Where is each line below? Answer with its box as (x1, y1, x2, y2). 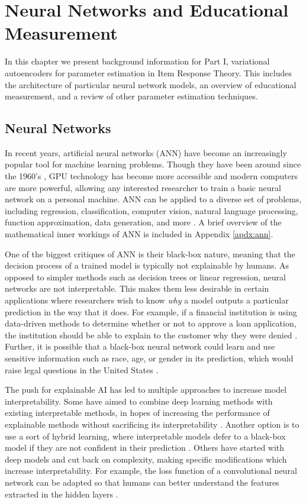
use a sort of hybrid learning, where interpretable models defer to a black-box (5, 429, 286, 442)
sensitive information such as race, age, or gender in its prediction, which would (5, 351, 294, 364)
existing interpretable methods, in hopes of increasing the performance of (5, 406, 270, 419)
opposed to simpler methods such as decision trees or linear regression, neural (5, 270, 286, 283)
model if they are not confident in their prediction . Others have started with (5, 441, 285, 454)
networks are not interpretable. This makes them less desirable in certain (5, 282, 269, 295)
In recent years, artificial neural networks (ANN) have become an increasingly (5, 146, 287, 159)
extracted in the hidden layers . (5, 487, 118, 500)
